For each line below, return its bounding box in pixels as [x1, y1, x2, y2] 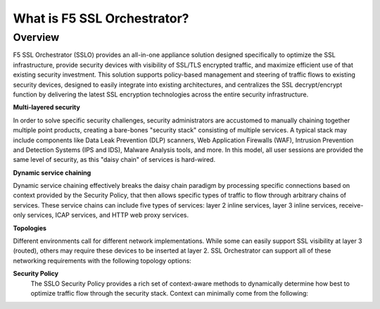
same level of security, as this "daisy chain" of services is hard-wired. [13, 156, 216, 164]
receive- [338, 201, 364, 209]
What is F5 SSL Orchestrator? [13, 11, 189, 26]
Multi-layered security [13, 103, 80, 112]
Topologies [13, 224, 47, 232]
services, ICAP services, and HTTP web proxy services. [27, 211, 189, 220]
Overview [13, 31, 60, 44]
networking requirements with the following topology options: [13, 256, 191, 265]
